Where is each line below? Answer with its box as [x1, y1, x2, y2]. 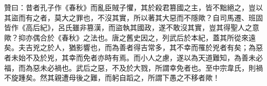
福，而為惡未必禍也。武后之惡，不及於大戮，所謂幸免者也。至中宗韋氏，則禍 [4, 62, 263, 73]
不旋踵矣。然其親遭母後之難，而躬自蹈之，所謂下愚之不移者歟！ [4, 72, 220, 83]
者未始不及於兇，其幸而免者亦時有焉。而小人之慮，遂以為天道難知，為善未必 [4, 52, 263, 62]
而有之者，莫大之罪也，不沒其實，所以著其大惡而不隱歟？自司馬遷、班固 [18, 12, 263, 23]
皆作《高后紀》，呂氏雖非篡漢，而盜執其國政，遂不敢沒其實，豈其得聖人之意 [4, 22, 259, 33]
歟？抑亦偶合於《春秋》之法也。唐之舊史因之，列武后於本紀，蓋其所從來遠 [4, 32, 256, 42]
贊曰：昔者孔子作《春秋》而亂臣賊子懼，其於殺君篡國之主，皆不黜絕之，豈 [4, 2, 256, 12]
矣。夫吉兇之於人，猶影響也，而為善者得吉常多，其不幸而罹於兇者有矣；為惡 [4, 42, 263, 53]
